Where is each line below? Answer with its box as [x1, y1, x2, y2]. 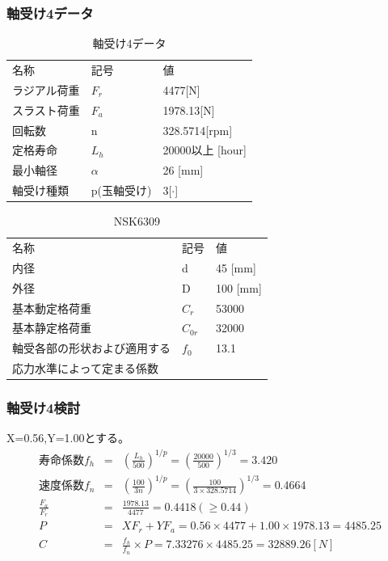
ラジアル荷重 [12, 81, 80, 98]
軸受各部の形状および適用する [12, 340, 171, 356]
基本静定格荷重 [12, 319, 91, 336]
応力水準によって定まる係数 [12, 360, 158, 377]
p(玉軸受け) [91, 182, 152, 199]
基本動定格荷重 [12, 299, 91, 316]
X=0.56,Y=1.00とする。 [6, 429, 130, 446]
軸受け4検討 [6, 398, 81, 418]
